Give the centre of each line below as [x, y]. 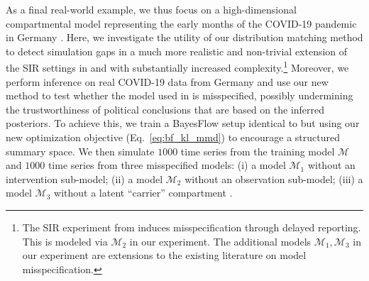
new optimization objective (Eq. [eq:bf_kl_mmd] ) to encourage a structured [173, 137]
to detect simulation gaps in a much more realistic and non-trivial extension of [177, 51]
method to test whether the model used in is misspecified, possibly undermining [180, 95]
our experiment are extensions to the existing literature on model [164, 255]
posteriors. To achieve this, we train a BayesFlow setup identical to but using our [183, 123]
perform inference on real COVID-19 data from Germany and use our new [167, 81]
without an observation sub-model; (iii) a [274, 178]
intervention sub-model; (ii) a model [84, 178]
